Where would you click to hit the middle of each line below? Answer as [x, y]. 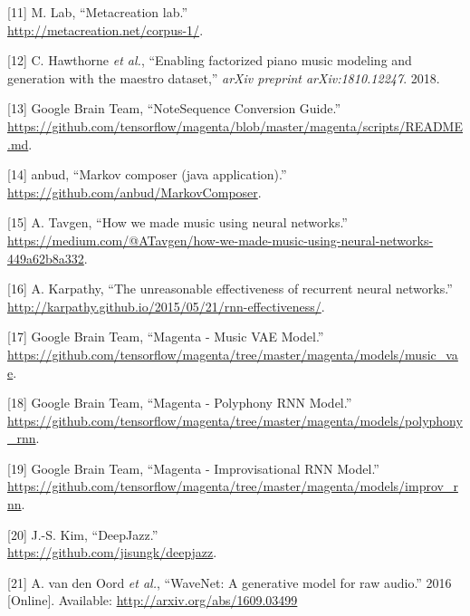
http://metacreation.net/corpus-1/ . [106, 29]
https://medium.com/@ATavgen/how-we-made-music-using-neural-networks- [221, 240]
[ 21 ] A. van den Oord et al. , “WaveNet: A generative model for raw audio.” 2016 [230, 582]
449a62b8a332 [46, 258]
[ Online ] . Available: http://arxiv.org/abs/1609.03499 [153, 600]
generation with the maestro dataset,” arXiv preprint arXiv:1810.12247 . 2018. [224, 77]
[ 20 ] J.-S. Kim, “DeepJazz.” [83, 534]
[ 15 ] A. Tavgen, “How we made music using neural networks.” [177, 222]
